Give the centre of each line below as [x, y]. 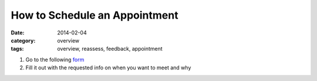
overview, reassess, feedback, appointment [110, 49]
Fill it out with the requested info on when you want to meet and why [108, 68]
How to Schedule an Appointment [95, 15]
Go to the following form [55, 59]
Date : [18, 33]
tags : [17, 49]
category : [23, 40]
